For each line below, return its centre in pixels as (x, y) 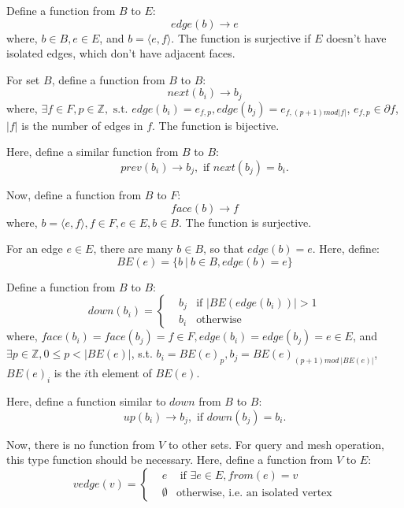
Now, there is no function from (81, 444)
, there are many (133, 248)
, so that (224, 248)
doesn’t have (356, 37)
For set (23, 79)
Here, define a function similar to (86, 401)
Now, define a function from (74, 195)
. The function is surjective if (241, 37)
